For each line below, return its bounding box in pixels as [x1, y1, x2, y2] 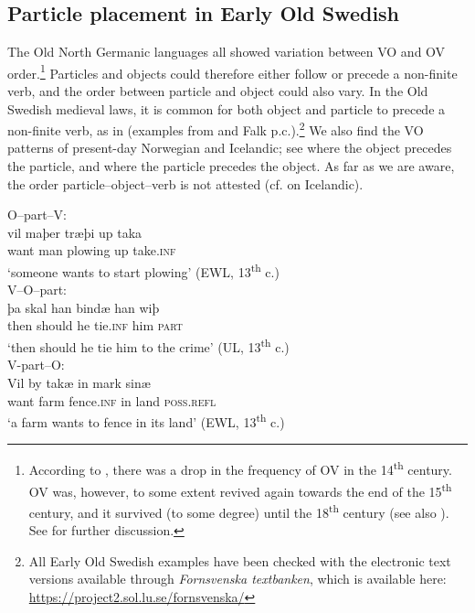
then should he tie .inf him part [7, 316, 183, 335]
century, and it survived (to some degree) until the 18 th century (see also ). [28, 500, 449, 522]
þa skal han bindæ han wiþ [7, 297, 160, 317]
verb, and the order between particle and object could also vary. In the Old [7, 81, 428, 101]
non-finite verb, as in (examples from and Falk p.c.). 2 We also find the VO [7, 118, 424, 139]
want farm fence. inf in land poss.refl [7, 391, 216, 410]
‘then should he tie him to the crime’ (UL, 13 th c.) [7, 335, 290, 356]
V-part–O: [7, 355, 65, 374]
